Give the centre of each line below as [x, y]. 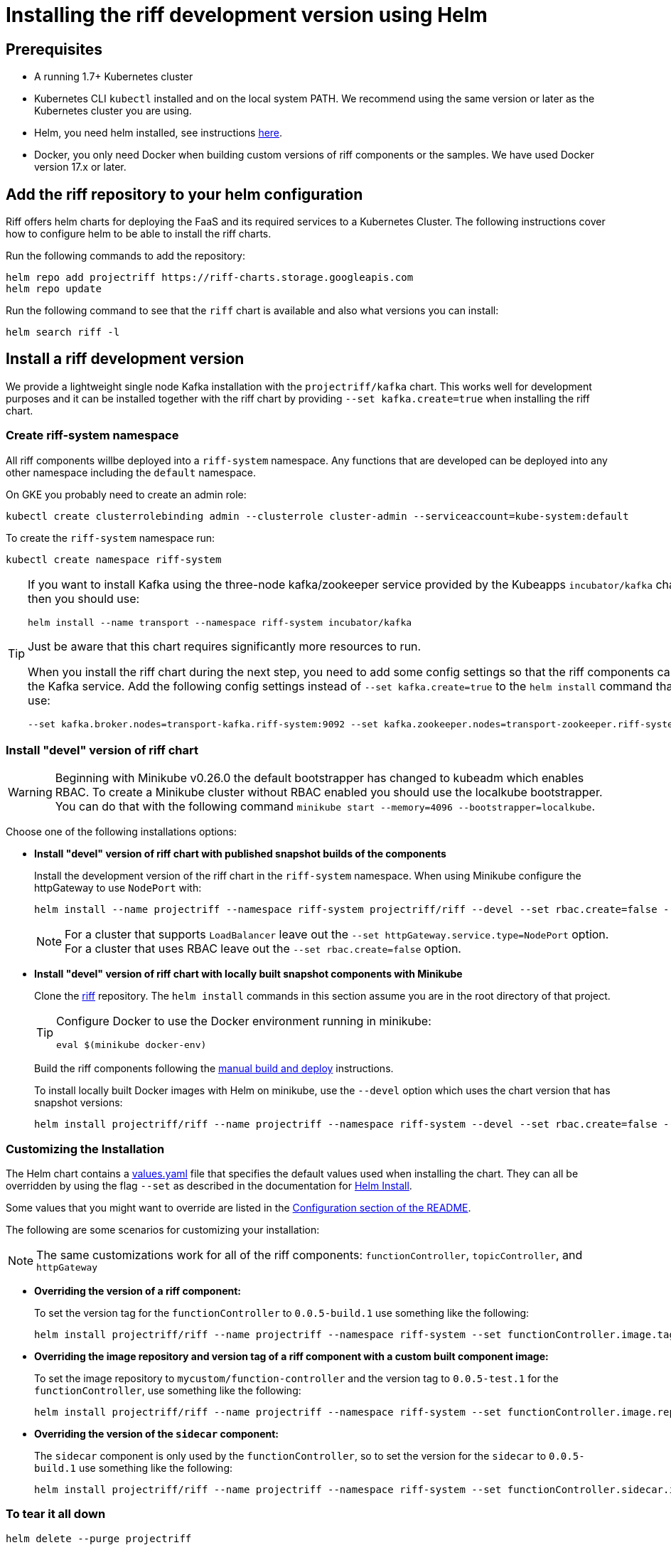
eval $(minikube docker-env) [131, 1045]
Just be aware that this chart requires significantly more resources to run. [225, 646]
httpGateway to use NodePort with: [118, 888]
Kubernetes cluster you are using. [113, 111]
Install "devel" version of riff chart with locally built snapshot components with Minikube [248, 974]
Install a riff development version [125, 359]
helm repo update [54, 289]
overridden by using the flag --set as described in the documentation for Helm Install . [209, 1186]
